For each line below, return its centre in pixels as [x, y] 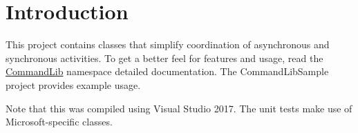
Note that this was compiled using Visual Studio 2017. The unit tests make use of [179, 108]
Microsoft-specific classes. [59, 122]
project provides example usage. [73, 84]
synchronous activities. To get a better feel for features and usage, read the [164, 58]
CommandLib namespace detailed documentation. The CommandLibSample [167, 71]
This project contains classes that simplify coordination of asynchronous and [168, 44]
